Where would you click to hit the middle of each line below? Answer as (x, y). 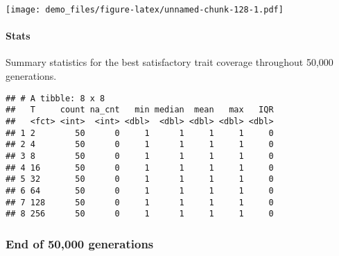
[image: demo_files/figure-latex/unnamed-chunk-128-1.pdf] (145, 10)
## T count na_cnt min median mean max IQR (140, 110)
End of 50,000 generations (80, 243)
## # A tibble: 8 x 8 (55, 98)
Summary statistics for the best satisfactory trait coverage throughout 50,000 (169, 62)
